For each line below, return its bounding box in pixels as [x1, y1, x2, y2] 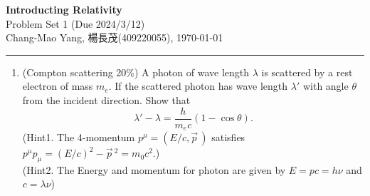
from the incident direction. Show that [22, 92, 191, 107]
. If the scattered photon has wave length [108, 78, 288, 93]
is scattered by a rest [261, 64, 353, 79]
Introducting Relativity [6, 2, 122, 16]
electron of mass [22, 78, 93, 93]
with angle [302, 78, 349, 93]
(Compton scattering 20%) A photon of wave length [22, 64, 250, 79]
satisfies [211, 130, 245, 145]
